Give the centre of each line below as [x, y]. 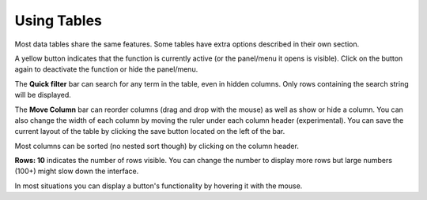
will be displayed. [43, 95]
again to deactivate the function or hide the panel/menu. [106, 69]
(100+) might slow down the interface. [77, 171]
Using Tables [59, 20]
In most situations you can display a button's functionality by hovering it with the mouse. [159, 186]
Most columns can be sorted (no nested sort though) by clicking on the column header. [157, 146]
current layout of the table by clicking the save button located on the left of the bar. [150, 131]
